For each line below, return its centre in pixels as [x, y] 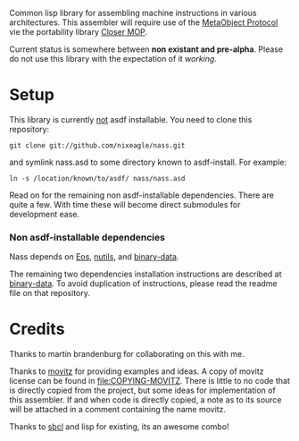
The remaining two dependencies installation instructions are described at [146, 274]
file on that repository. [50, 293]
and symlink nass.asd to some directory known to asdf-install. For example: [148, 162]
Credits [37, 329]
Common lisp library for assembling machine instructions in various [133, 13]
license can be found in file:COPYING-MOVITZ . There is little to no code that [149, 381]
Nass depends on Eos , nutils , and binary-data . [94, 257]
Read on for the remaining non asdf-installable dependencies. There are [142, 195]
